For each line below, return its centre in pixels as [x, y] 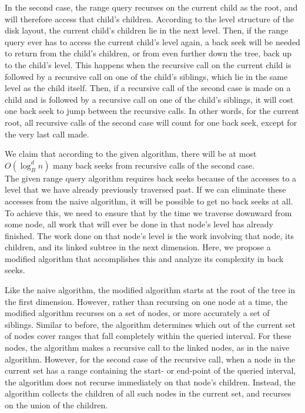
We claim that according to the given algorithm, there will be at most [131, 154]
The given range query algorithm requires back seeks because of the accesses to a [151, 178]
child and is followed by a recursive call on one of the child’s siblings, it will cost [149, 99]
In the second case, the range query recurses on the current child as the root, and [151, 7]
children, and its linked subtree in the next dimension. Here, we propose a [138, 247]
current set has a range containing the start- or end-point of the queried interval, [150, 370]
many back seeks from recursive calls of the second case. [154, 165]
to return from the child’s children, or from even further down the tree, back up [148, 53]
